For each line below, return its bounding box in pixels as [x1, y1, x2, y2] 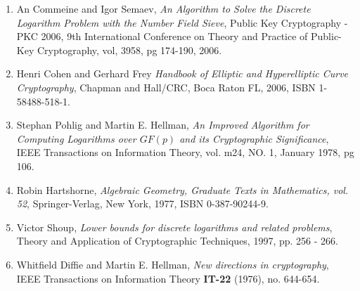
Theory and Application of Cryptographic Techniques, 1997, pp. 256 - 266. [16, 233, 338, 248]
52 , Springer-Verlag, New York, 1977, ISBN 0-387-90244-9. [16, 196, 269, 211]
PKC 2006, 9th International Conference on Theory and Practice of [16, 29, 308, 44]
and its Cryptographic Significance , [179, 131, 329, 145]
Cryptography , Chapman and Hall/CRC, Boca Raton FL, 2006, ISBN [16, 79, 316, 94]
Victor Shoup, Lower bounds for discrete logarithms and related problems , [16, 219, 333, 234]
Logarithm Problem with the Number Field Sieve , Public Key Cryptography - [16, 15, 348, 30]
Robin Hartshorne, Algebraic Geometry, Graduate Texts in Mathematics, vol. [16, 182, 349, 197]
